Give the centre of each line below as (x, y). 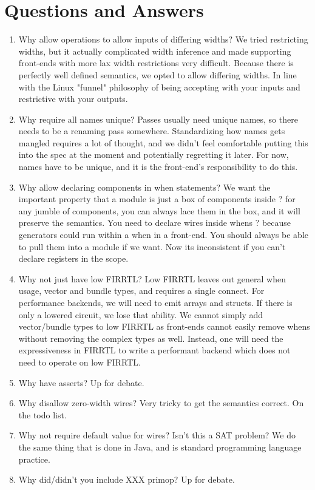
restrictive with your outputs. (73, 99)
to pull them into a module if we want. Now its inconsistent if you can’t (152, 246)
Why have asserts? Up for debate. (81, 382)
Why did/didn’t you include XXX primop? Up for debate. (127, 479)
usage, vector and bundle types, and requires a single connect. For (141, 291)
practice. (34, 459)
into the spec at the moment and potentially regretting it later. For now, (154, 155)
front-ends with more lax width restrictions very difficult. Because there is (156, 63)
